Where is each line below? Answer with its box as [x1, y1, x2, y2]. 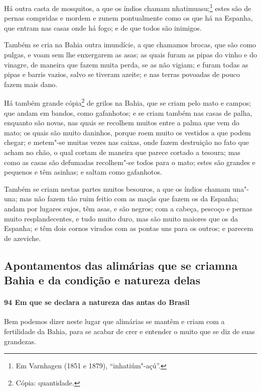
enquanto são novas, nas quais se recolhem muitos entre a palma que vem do [4, 117, 239, 128]
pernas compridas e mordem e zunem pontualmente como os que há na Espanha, [4, 13, 253, 23]
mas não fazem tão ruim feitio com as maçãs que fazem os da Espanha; [20, 193, 239, 204]
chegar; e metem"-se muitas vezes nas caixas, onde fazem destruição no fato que [4, 137, 249, 147]
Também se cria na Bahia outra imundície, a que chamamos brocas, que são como [4, 39, 256, 50]
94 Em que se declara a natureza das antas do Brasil [4, 297, 190, 307]
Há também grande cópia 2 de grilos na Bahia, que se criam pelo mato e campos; [4, 96, 251, 108]
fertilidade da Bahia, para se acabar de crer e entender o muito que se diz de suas [4, 326, 255, 336]
